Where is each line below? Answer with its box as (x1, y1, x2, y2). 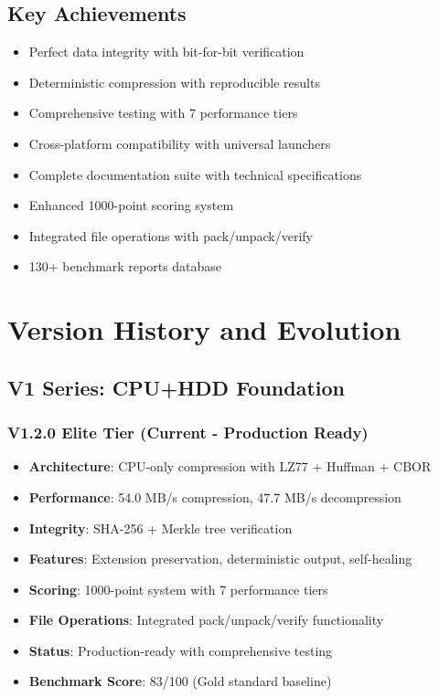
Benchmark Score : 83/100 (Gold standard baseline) (28, 671, 332, 691)
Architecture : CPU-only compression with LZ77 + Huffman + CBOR (28, 457, 432, 476)
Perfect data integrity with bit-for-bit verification (28, 42, 305, 61)
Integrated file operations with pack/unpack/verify (28, 226, 313, 245)
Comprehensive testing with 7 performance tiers (28, 103, 298, 122)
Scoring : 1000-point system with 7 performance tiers (28, 579, 328, 598)
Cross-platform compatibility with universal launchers (28, 133, 331, 153)
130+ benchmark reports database (28, 257, 222, 276)
